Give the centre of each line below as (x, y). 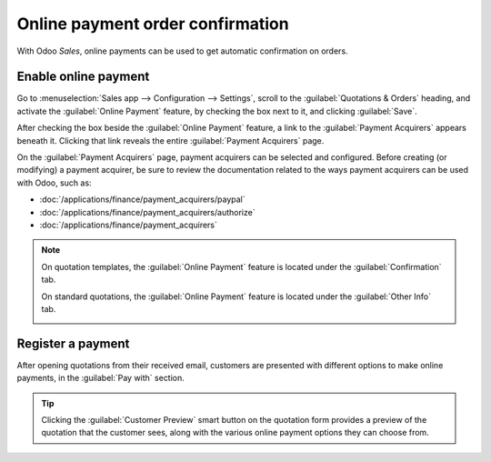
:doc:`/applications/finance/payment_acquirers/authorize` (147, 212)
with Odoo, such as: (54, 183)
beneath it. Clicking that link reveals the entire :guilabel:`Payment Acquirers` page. (170, 140)
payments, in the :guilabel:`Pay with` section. (101, 378)
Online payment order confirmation (153, 24)
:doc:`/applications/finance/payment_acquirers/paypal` (142, 199)
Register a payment (73, 343)
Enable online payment (83, 77)
